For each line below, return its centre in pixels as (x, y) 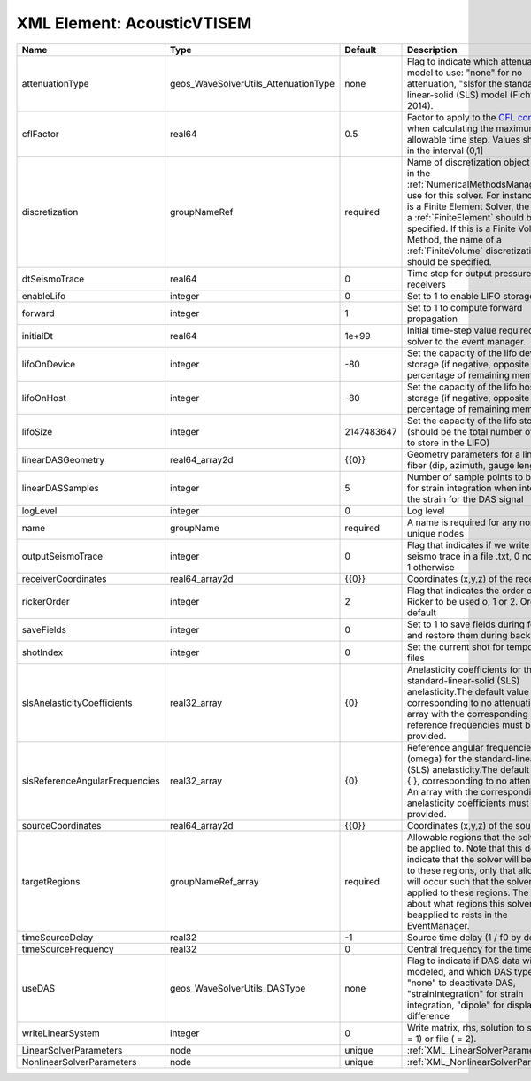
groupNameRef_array (214, 881)
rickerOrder (46, 601)
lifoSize (37, 431)
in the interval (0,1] (445, 151)
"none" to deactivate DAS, (462, 983)
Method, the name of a (454, 239)
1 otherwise (431, 567)
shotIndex (42, 652)
